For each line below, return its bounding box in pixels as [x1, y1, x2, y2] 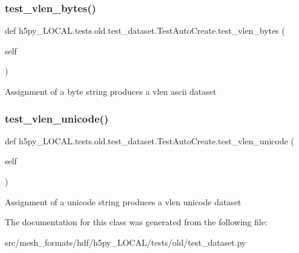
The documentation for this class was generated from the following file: [5, 216, 268, 228]
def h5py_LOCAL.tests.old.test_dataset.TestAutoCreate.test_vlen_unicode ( [5, 134, 294, 147]
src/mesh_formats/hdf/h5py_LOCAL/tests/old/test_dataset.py [5, 235, 246, 248]
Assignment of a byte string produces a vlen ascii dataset [5, 85, 217, 97]
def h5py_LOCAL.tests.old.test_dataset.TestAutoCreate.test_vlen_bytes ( [5, 24, 285, 37]
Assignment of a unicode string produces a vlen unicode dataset [5, 195, 242, 208]
